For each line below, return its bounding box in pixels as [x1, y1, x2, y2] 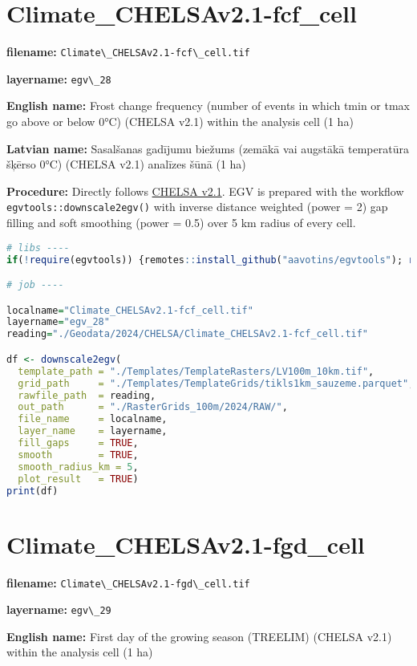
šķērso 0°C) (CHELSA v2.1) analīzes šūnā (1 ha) [6, 156, 246, 173]
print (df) [6, 485, 59, 497]
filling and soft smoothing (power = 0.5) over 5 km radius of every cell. [6, 214, 356, 231]
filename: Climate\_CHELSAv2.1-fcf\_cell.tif [6, 43, 250, 60]
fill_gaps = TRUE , [18, 437, 139, 449]
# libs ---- [6, 242, 70, 254]
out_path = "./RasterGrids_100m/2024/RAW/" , [18, 401, 288, 413]
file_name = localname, [18, 413, 168, 425]
